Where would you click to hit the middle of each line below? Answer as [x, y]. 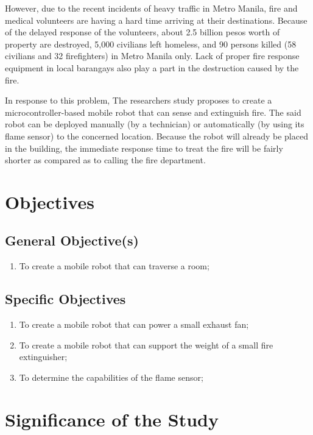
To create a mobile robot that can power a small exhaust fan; [134, 324]
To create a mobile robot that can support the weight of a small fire [146, 345]
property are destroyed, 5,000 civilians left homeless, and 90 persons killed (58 [151, 44]
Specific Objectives [65, 299]
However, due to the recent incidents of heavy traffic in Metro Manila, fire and [151, 8]
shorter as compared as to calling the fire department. [105, 160]
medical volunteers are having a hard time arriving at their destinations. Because [156, 20]
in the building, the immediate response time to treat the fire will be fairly [144, 148]
